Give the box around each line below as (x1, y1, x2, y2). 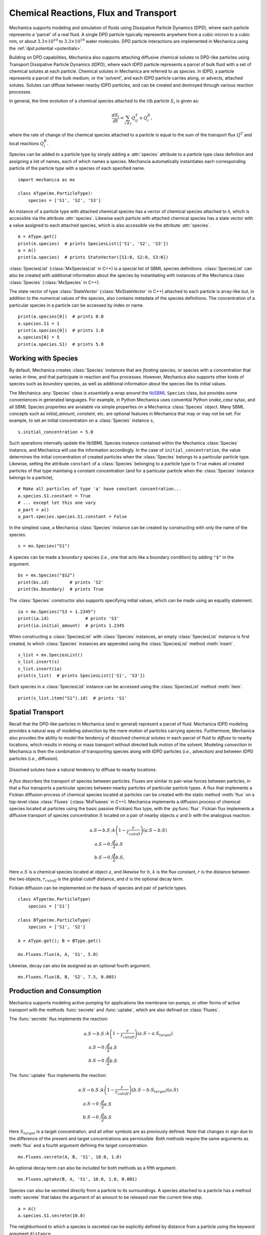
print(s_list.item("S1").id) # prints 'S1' (18, 695, 128, 701)
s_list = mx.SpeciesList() (18, 652, 83, 658)
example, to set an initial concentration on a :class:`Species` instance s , (9, 417, 155, 423)
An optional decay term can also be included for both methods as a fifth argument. (9, 1165, 177, 1171)
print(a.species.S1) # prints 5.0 (18, 341, 104, 347)
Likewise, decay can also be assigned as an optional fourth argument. (9, 962, 151, 968)
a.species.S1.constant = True (18, 493, 91, 498)
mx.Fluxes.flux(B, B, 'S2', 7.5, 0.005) (18, 974, 117, 980)
